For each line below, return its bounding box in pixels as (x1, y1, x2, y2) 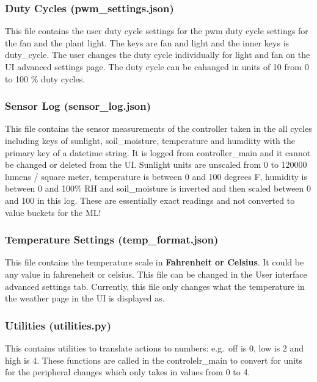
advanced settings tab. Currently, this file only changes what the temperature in (5, 279, 305, 292)
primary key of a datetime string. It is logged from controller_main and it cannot (5, 146, 311, 159)
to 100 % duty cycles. (5, 72, 86, 85)
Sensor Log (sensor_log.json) (5, 98, 151, 114)
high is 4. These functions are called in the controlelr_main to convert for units (5, 353, 303, 366)
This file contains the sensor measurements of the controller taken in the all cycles (5, 122, 312, 135)
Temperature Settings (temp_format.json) (5, 232, 219, 247)
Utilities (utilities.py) (5, 317, 111, 333)
